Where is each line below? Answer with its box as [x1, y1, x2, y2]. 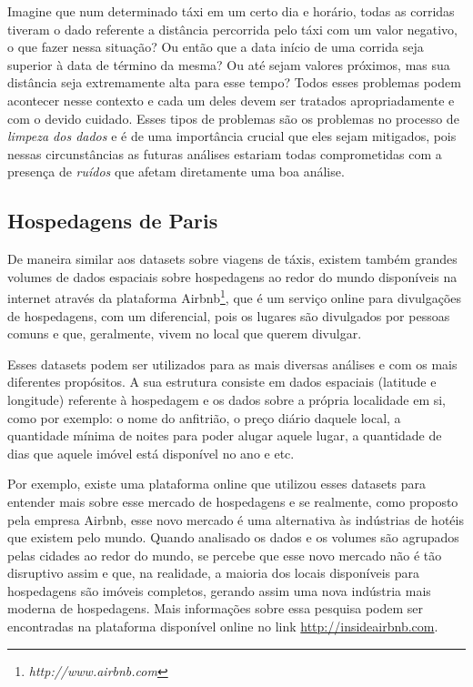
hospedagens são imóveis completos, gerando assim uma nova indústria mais [7, 581, 431, 600]
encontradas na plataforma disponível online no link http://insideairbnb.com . [7, 617, 438, 636]
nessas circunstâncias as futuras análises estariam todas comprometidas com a [7, 144, 442, 163]
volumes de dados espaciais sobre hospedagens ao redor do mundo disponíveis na [7, 267, 458, 286]
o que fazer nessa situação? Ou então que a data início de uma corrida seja [7, 37, 424, 56]
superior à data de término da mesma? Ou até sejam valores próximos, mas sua [7, 55, 450, 74]
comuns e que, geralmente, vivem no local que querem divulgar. [7, 324, 362, 343]
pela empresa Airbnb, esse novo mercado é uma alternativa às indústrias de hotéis [7, 510, 464, 529]
